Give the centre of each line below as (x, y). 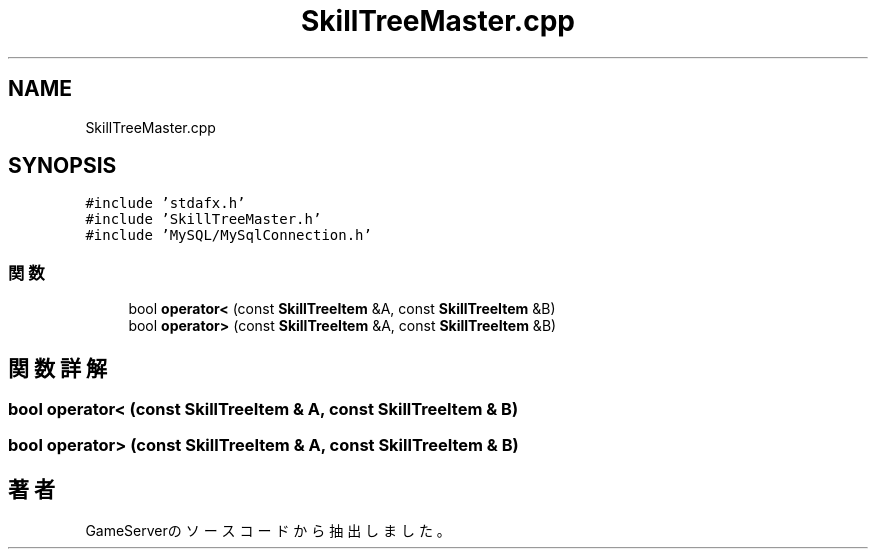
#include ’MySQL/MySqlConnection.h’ (228, 235)
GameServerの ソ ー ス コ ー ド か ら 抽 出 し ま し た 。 (268, 531)
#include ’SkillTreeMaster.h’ (203, 219)
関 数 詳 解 (57, 368)
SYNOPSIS (62, 166)
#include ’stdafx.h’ (165, 203)
